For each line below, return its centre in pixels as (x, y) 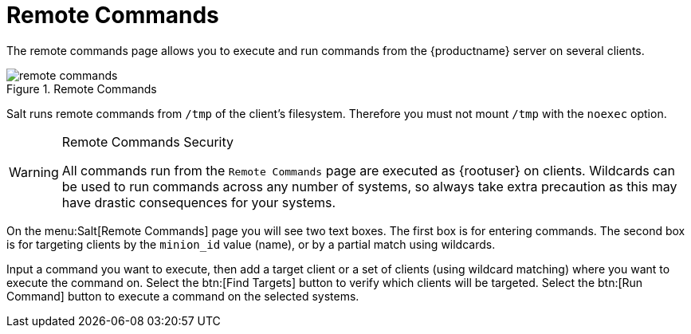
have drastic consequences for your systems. (199, 202)
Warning (34, 172)
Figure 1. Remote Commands (82, 88)
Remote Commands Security (147, 141)
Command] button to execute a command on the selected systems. (183, 296)
